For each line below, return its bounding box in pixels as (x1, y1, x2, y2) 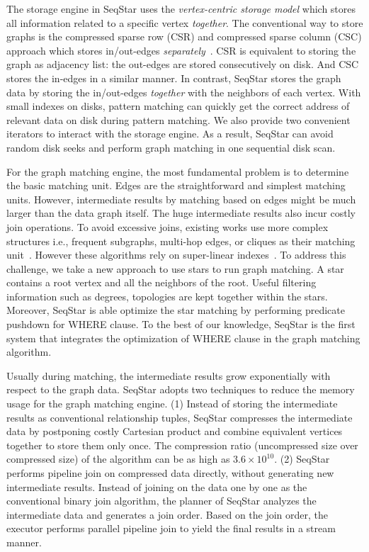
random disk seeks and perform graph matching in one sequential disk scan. (6, 140, 336, 154)
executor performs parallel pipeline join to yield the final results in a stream (6, 521, 336, 536)
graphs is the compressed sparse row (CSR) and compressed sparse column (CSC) (6, 29, 362, 44)
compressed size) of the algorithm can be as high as (6, 451, 230, 466)
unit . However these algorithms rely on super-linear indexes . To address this (6, 247, 346, 262)
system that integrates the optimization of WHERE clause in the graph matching (6, 330, 361, 345)
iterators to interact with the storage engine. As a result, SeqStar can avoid (6, 126, 334, 141)
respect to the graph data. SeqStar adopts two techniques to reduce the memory (6, 382, 355, 397)
